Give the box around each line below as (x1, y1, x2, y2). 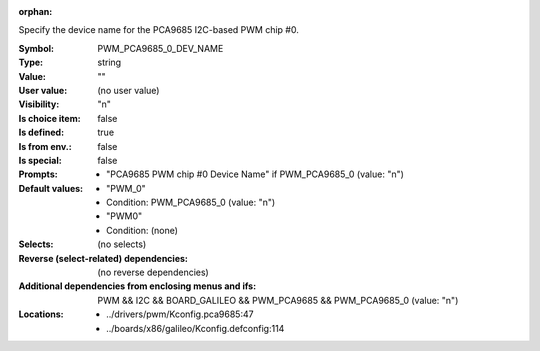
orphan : (18, 6, 53, 17)
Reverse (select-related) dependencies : (18, 252, 189, 264)
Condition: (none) (106, 224, 179, 236)
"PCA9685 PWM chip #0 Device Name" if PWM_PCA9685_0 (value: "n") (106, 168, 405, 180)
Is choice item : (18, 112, 81, 124)
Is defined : (18, 126, 65, 139)
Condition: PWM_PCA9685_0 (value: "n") (106, 196, 276, 209)
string (97, 56, 122, 69)
